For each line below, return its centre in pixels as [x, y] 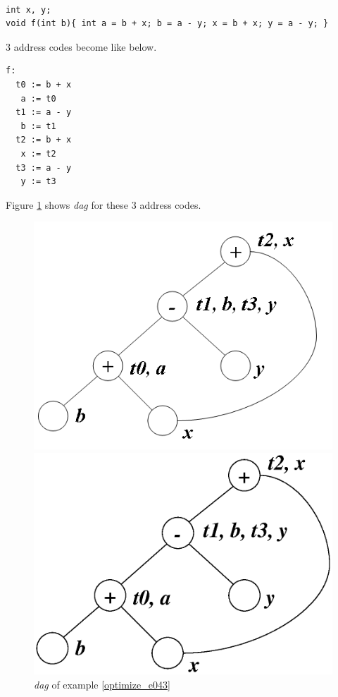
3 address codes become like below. [81, 46]
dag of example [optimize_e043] [102, 684]
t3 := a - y [44, 168]
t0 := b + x [44, 84]
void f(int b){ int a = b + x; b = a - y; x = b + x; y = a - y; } [167, 24]
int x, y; [29, 10]
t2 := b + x [44, 140]
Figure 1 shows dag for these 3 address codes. [104, 204]
